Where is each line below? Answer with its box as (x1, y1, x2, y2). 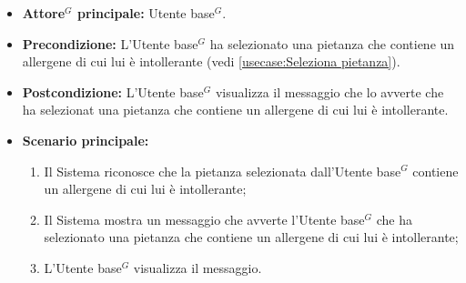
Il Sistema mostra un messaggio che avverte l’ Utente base (44, 209, 365, 228)
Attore (22, 4, 66, 22)
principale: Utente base (76, 4, 215, 22)
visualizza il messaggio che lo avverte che (215, 82, 444, 101)
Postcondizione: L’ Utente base (22, 82, 204, 101)
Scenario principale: (22, 130, 149, 149)
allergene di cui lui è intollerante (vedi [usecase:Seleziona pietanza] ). (22, 52, 400, 71)
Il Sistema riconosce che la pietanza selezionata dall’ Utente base (44, 161, 401, 180)
